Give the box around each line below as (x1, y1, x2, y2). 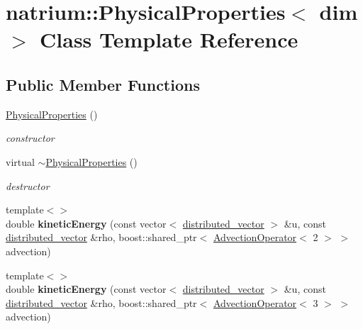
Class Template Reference (40, 25, 298, 54)
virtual (6, 154, 35, 169)
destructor (6, 178, 50, 193)
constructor (6, 130, 55, 145)
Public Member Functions (6, 73, 200, 95)
